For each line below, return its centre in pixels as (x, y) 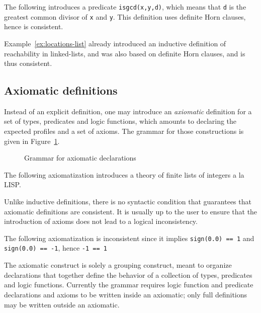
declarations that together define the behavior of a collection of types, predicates (128, 275)
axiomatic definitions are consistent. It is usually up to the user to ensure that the (131, 211)
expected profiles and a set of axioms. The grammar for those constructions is (124, 131)
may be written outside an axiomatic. (62, 304)
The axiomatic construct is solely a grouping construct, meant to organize (118, 265)
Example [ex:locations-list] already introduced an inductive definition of (115, 43)
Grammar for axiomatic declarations (80, 158)
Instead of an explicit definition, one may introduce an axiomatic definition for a (128, 111)
